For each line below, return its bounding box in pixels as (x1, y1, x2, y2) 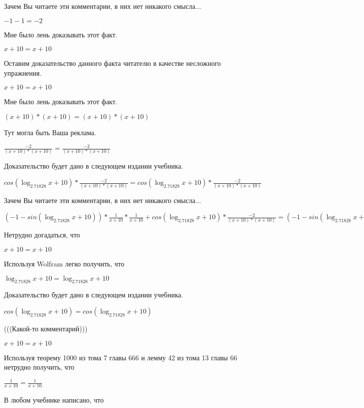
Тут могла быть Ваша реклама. (4, 127, 96, 137)
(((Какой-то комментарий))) (4, 323, 88, 333)
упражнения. (4, 67, 42, 78)
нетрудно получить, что (4, 362, 75, 372)
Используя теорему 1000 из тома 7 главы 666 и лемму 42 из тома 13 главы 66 (4, 352, 237, 362)
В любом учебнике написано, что (4, 395, 104, 405)
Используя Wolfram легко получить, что (4, 258, 124, 268)
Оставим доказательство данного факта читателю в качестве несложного (4, 58, 221, 68)
